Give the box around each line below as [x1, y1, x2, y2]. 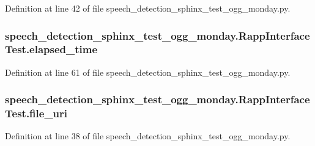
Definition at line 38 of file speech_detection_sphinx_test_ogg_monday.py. [5, 130, 291, 142]
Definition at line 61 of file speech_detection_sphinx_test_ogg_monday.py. [5, 65, 291, 78]
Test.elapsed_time [5, 42, 98, 57]
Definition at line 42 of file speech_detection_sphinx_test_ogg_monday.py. [5, 2, 291, 14]
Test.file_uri [5, 106, 68, 121]
